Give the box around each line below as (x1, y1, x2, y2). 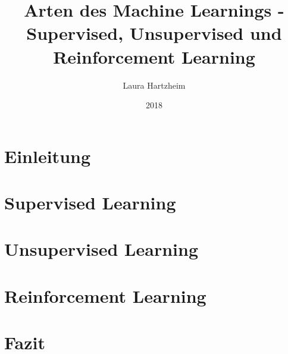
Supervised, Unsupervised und (26, 21, 282, 45)
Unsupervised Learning (4, 237, 198, 261)
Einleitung (4, 143, 91, 168)
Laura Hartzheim (123, 79, 186, 91)
